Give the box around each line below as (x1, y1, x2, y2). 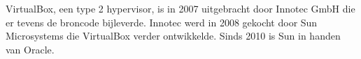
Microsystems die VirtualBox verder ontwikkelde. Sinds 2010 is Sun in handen (6, 28, 341, 43)
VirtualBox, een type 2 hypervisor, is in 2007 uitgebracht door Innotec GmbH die (6, 1, 355, 15)
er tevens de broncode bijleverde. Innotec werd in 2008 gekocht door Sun (6, 15, 318, 29)
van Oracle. (6, 42, 55, 56)
